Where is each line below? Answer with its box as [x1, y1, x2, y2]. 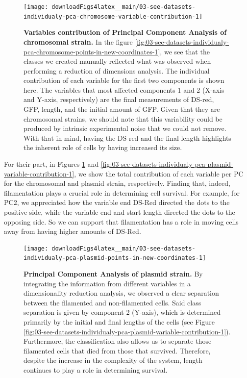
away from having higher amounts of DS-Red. [4, 226, 141, 236]
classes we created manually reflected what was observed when [24, 56, 211, 66]
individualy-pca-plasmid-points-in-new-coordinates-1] [24, 254, 206, 262]
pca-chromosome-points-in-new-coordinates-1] [24, 46, 160, 56]
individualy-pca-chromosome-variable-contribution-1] [24, 13, 203, 20]
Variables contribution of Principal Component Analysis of [24, 27, 227, 37]
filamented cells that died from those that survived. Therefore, [24, 345, 211, 355]
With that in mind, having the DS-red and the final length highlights [24, 132, 231, 143]
